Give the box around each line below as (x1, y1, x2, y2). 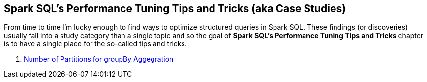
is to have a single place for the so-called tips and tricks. (4, 40, 187, 48)
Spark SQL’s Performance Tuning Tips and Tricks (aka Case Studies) (4, 2, 346, 15)
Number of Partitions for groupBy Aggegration (24, 55, 174, 63)
